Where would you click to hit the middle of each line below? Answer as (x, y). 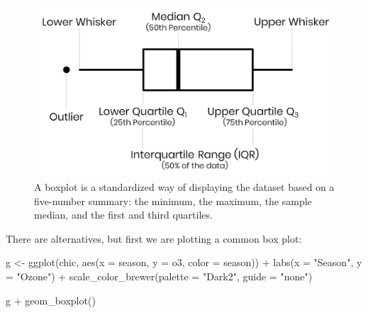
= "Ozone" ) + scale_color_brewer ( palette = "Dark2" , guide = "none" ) (159, 276)
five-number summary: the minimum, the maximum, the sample (173, 201)
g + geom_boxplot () (51, 300)
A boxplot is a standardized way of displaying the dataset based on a (184, 186)
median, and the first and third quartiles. (123, 215)
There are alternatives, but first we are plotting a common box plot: (154, 238)
